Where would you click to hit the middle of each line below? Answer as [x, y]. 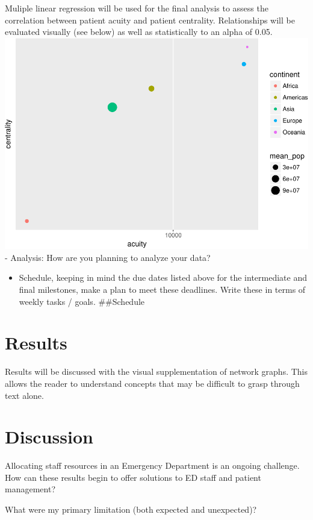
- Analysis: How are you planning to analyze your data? [108, 257]
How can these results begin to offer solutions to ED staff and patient [133, 477]
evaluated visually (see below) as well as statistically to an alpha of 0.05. [139, 32]
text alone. [24, 395]
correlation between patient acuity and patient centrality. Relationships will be [150, 20]
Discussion [49, 437]
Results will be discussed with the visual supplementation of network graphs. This [156, 371]
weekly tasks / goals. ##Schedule [82, 301]
